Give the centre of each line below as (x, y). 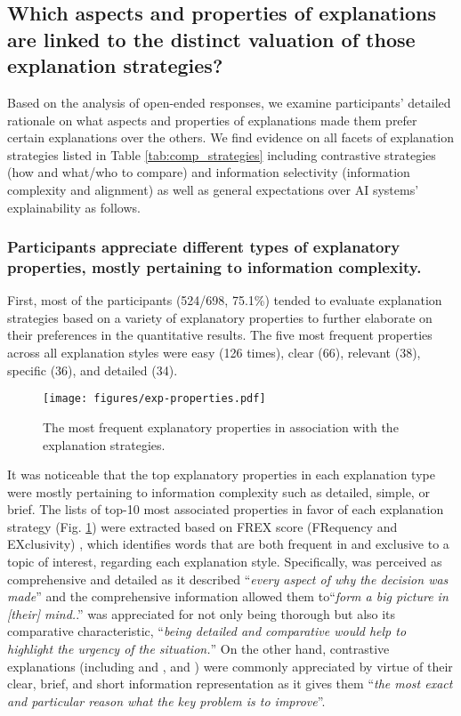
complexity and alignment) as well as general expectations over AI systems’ (213, 189)
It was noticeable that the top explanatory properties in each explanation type (221, 475)
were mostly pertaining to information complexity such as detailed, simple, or (218, 491)
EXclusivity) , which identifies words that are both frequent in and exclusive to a (228, 544)
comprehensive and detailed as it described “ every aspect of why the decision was (228, 579)
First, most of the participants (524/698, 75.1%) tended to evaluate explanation (225, 300)
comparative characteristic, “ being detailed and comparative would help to (207, 631)
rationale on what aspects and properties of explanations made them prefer (212, 120)
